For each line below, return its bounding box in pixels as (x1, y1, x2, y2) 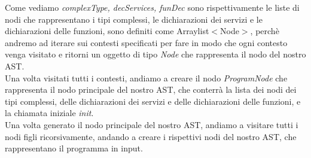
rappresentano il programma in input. (5, 142, 143, 154)
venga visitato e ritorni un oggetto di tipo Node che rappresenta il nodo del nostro (5, 48, 306, 60)
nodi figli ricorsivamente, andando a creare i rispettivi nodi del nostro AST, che (5, 130, 297, 142)
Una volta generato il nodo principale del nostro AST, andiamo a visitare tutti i (5, 118, 298, 130)
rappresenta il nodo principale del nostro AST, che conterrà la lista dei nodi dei (5, 83, 297, 96)
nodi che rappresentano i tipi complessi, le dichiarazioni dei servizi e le (5, 13, 263, 25)
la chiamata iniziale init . (5, 107, 94, 119)
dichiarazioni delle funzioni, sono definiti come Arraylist (5, 25, 209, 37)
